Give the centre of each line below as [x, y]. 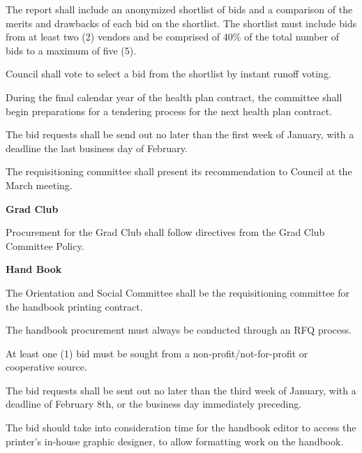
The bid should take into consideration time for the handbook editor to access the [181, 428]
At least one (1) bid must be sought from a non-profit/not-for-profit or [157, 353]
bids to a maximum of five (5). [71, 50]
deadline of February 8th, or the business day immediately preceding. [154, 404]
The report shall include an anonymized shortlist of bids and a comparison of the [179, 9]
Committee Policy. [45, 245]
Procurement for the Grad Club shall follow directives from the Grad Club [165, 232]
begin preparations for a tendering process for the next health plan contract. [169, 111]
